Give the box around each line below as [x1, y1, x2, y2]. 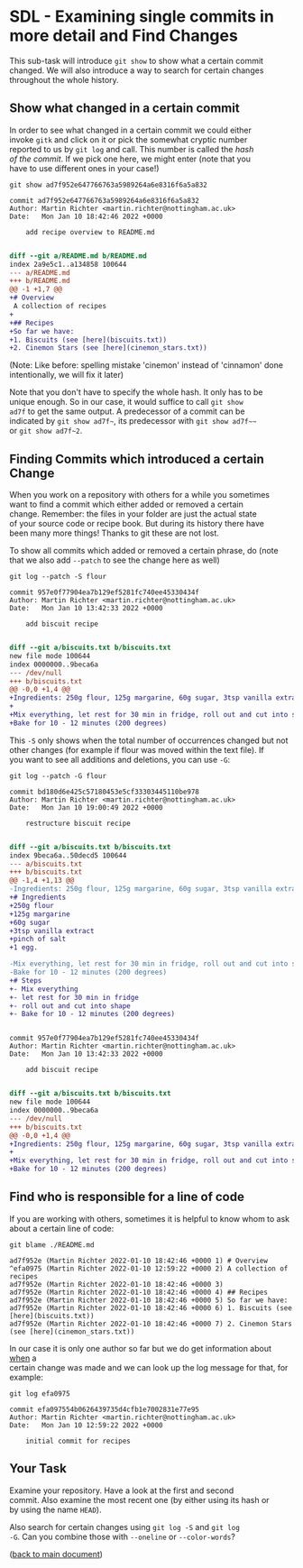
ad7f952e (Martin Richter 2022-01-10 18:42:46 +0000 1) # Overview [9, 1256, 269, 1265]
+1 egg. [9, 943, 39, 952]
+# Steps [9, 976, 42, 985]
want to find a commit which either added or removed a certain [9, 499, 243, 510]
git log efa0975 [9, 1389, 70, 1398]
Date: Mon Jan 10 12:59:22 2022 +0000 [9, 1420, 164, 1430]
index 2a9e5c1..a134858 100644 [9, 260, 127, 269]
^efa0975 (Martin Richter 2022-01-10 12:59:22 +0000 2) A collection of [9, 1264, 289, 1273]
